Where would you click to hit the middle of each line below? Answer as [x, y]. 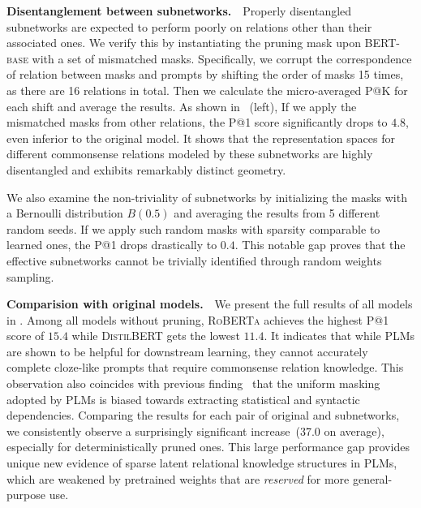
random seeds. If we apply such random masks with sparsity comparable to [193, 228]
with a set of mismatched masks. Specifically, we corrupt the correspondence [222, 58]
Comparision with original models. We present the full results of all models [210, 304]
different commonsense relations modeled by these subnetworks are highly [190, 154]
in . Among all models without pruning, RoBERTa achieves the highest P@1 [198, 319]
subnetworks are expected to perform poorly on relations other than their [189, 26]
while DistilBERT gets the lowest [156, 336]
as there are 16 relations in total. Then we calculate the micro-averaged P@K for [207, 90]
